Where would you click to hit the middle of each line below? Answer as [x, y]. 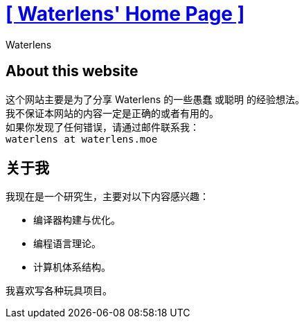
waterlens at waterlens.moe [82, 139]
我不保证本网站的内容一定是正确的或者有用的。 [112, 113]
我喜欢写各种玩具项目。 [59, 291]
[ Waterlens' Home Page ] [125, 14]
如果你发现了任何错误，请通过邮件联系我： [102, 127]
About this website [72, 71]
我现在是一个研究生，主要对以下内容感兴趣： [107, 197]
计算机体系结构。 [72, 267]
